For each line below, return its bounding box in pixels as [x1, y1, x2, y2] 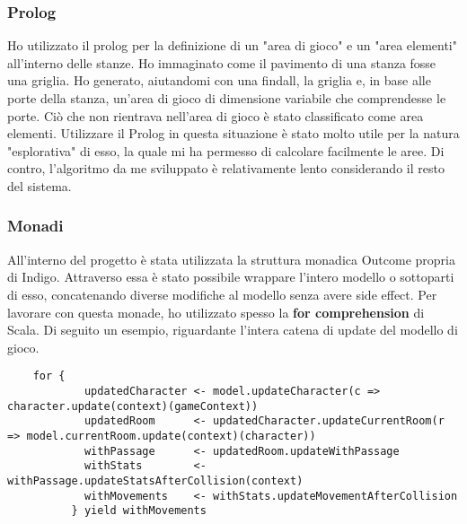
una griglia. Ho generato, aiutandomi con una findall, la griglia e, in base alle [7, 71, 431, 90]
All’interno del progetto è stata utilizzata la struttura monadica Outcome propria [7, 249, 455, 268]
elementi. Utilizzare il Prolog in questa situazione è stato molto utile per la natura [7, 124, 460, 143]
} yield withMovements [71, 504, 207, 518]
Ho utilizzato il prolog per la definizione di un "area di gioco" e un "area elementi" [7, 36, 457, 55]
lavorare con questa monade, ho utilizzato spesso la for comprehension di [7, 302, 425, 321]
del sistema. [7, 176, 72, 195]
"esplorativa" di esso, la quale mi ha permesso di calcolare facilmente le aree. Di [7, 141, 445, 160]
